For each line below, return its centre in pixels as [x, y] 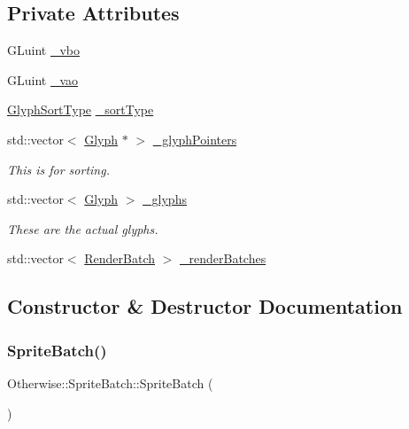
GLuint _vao [43, 79]
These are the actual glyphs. [83, 228]
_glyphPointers [195, 139]
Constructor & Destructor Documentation [205, 306]
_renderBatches [223, 258]
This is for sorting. [58, 169]
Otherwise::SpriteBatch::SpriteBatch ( [110, 382]
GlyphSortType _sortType [81, 109]
